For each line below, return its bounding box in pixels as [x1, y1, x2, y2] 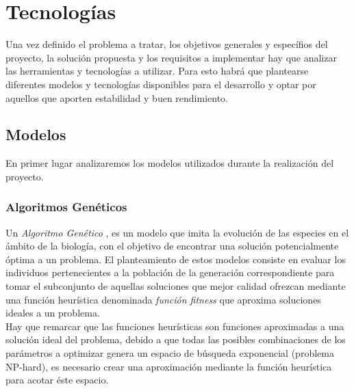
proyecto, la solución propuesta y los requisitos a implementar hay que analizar [5, 50, 337, 64]
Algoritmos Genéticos [5, 198, 127, 215]
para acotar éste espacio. [5, 373, 109, 387]
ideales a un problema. [5, 306, 100, 320]
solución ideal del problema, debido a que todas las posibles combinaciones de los [5, 332, 346, 347]
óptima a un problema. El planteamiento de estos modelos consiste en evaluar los [5, 252, 346, 266]
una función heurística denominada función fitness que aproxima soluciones [5, 292, 321, 306]
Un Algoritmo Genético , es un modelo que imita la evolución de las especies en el [5, 225, 349, 239]
